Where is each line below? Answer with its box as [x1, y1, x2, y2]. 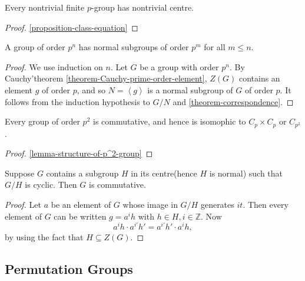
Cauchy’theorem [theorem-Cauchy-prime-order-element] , [5, 72, 207, 84]
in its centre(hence [131, 166, 197, 179]
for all [204, 41, 226, 53]
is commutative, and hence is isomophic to [92, 115, 246, 128]
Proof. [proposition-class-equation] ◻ [5, 21, 138, 33]
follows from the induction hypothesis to [5, 95, 150, 107]
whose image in [122, 198, 178, 210]
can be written [54, 210, 107, 222]
